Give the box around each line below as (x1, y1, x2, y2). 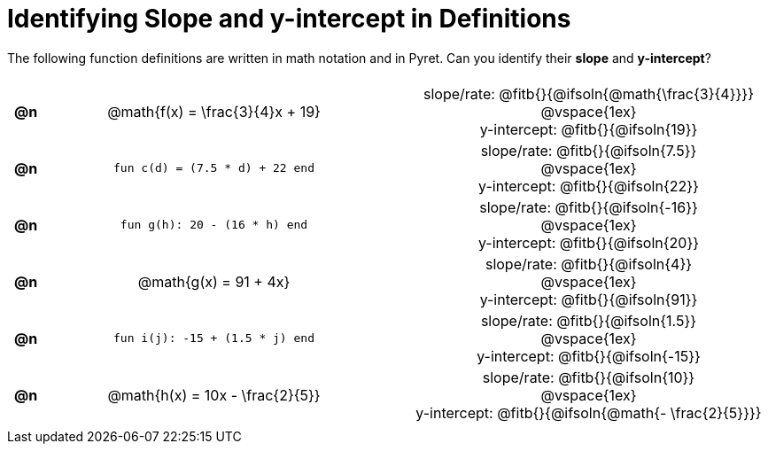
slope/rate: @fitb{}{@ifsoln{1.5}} (480, 311, 697, 330)
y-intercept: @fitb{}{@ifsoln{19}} (479, 120, 698, 138)
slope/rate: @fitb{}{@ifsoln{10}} (482, 368, 695, 386)
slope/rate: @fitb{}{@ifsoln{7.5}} (480, 141, 697, 159)
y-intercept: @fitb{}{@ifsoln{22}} (478, 176, 699, 195)
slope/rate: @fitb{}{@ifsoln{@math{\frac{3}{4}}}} (423, 84, 754, 103)
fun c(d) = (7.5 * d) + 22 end (113, 161, 315, 175)
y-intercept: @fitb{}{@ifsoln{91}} (479, 290, 698, 308)
